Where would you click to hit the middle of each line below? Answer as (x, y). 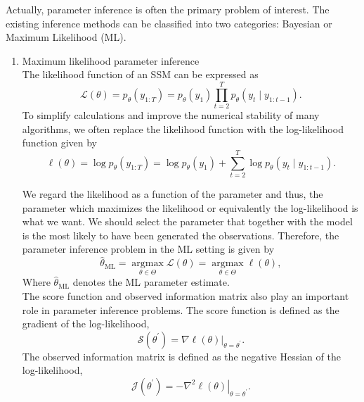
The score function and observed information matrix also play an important (186, 296)
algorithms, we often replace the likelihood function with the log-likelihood (183, 128)
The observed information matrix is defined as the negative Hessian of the (181, 356)
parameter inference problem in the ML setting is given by (148, 249)
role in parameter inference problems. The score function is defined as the (181, 309)
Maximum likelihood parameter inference (111, 60)
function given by (59, 143)
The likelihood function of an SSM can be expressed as (140, 74)
